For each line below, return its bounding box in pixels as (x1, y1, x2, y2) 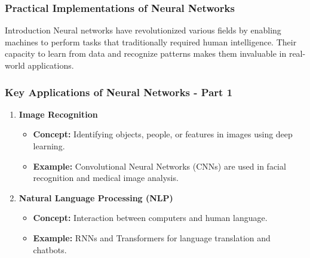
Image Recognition (19, 107, 98, 120)
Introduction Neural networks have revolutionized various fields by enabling (5, 24, 281, 36)
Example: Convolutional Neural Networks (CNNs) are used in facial (33, 159, 286, 172)
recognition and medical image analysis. (33, 171, 179, 184)
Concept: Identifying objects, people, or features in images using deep (33, 128, 293, 140)
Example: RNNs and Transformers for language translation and (33, 231, 271, 244)
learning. (33, 140, 65, 152)
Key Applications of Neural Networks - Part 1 (5, 84, 233, 99)
